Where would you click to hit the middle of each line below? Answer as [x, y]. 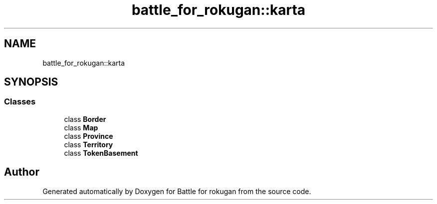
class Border [85, 119]
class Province [89, 136]
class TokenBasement [101, 153]
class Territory [89, 144]
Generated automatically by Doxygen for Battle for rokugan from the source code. [177, 191]
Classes [20, 102]
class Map [81, 127]
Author [22, 172]
